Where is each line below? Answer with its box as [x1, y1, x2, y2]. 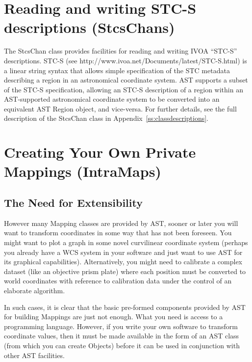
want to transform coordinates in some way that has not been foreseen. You [4, 227, 232, 238]
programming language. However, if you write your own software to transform [4, 321, 238, 331]
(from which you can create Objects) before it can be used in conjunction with [4, 340, 240, 350]
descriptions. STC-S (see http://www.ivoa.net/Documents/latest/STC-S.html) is [4, 55, 247, 65]
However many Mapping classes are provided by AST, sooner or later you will [4, 218, 238, 228]
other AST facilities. [4, 350, 65, 360]
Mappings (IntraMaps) [4, 161, 161, 181]
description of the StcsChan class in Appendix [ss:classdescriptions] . [4, 113, 208, 123]
